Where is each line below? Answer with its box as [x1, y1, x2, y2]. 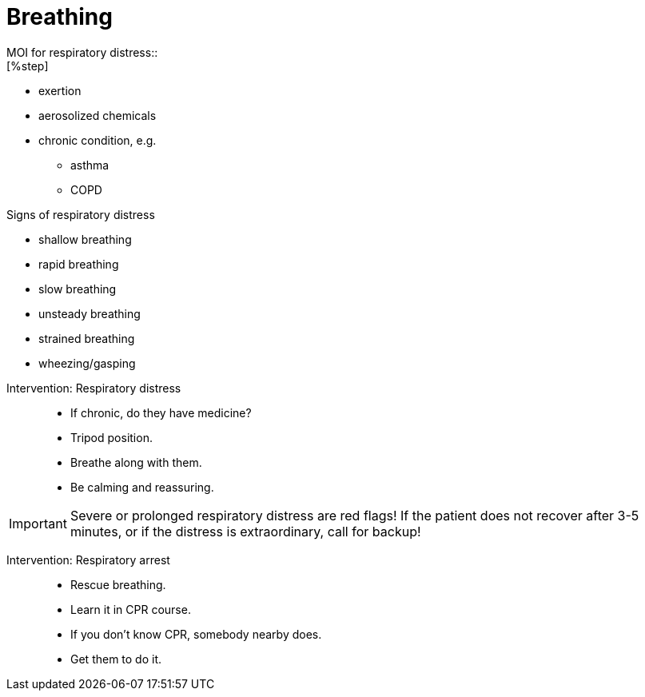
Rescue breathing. [70, 577, 166, 591]
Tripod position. [70, 430, 153, 444]
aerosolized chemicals [38, 108, 157, 122]
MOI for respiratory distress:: [6, 45, 158, 59]
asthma [70, 157, 109, 172]
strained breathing [38, 331, 135, 345]
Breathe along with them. [70, 455, 202, 469]
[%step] [6, 58, 49, 73]
